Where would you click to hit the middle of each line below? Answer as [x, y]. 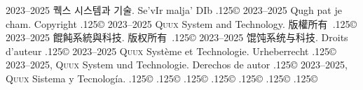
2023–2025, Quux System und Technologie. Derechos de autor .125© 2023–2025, [177, 65]
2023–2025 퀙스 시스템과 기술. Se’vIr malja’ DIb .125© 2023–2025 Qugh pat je [174, 10]
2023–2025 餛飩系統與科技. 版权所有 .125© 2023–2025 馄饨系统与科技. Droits [177, 37]
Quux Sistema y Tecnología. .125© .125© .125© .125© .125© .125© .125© [162, 78]
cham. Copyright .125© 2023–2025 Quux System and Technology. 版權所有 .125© [181, 23]
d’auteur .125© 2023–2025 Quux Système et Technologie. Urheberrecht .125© [171, 51]
